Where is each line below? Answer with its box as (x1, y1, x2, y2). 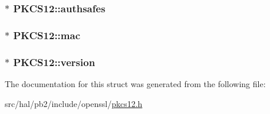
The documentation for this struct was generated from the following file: (5, 77, 266, 89)
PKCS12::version (13, 54, 96, 69)
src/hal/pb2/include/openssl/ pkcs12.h (5, 97, 143, 109)
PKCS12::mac (13, 27, 81, 42)
